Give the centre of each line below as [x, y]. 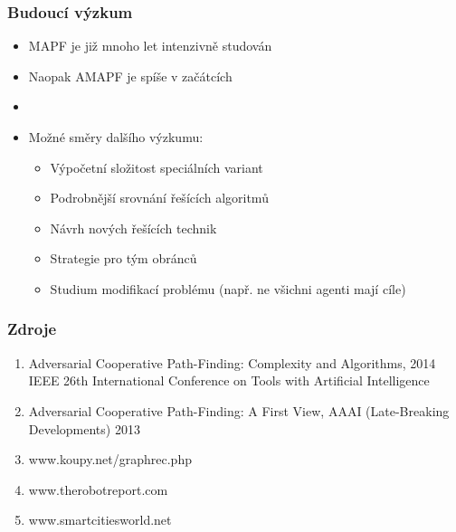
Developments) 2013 [84, 428]
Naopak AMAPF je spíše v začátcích [130, 76]
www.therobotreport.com [98, 489]
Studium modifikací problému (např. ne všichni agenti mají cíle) [228, 288]
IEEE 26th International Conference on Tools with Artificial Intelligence [229, 380]
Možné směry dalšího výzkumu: [116, 137]
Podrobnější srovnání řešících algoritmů [159, 198]
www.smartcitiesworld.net [100, 520]
